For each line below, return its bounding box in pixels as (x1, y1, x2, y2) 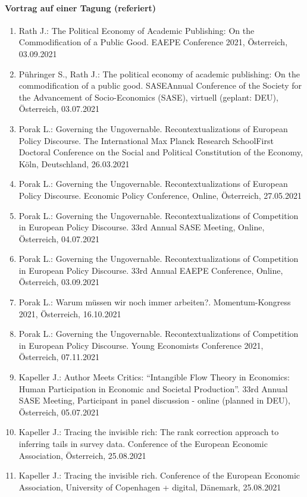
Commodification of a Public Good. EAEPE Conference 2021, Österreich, (18, 36, 288, 48)
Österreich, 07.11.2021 (18, 351, 99, 363)
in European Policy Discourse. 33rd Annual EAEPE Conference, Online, (18, 264, 283, 276)
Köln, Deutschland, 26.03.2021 (18, 157, 130, 170)
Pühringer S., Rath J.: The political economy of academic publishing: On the (18, 67, 300, 80)
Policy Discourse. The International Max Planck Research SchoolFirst (18, 134, 274, 146)
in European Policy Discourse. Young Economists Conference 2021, (18, 339, 264, 351)
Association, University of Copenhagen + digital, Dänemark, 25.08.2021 (18, 480, 281, 493)
